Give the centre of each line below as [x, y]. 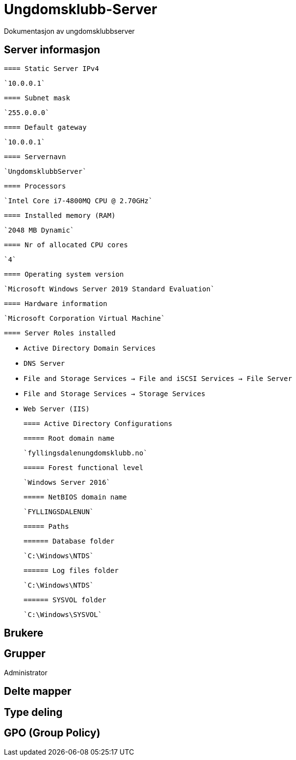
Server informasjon [52, 50]
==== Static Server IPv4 [51, 68]
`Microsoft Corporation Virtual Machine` [85, 318]
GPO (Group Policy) [52, 733]
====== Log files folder [71, 570]
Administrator [26, 672]
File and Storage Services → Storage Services [114, 393]
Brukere [24, 633]
